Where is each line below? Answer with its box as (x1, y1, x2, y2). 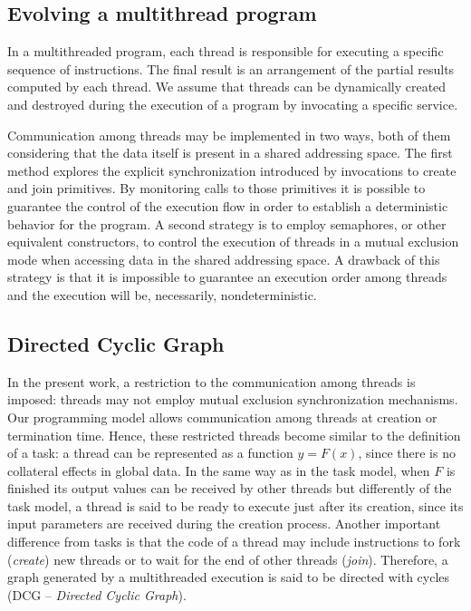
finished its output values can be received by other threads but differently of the (7, 479, 452, 498)
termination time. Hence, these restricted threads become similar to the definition (7, 425, 461, 444)
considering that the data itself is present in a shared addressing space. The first (7, 143, 453, 162)
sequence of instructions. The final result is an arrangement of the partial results (7, 59, 455, 78)
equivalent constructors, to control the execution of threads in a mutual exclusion (7, 232, 459, 251)
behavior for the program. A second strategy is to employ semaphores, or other (7, 214, 447, 233)
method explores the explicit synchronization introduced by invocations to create (7, 160, 457, 179)
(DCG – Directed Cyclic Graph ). (7, 585, 187, 604)
